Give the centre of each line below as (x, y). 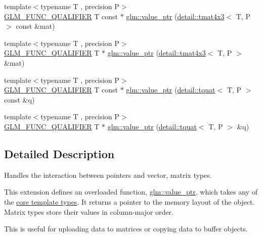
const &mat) (35, 26)
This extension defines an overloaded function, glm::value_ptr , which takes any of (131, 192)
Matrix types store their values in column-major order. (89, 211)
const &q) (19, 99)
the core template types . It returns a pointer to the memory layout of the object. (129, 201)
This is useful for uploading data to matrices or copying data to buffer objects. (126, 229)
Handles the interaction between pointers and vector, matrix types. (108, 175)
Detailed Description (59, 153)
